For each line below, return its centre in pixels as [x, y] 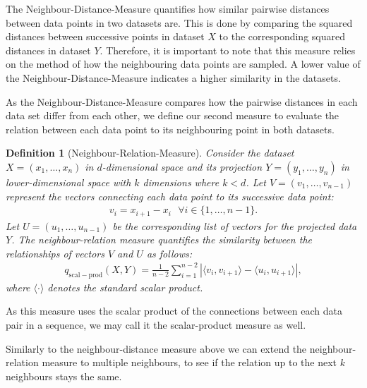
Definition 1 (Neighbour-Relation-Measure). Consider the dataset [150, 153]
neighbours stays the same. [64, 376]
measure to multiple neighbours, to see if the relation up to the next [189, 362]
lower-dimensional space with [68, 182]
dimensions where [181, 182]
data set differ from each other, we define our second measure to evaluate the [173, 115]
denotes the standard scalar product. [125, 287]
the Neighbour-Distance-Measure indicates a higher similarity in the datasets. [173, 77]
